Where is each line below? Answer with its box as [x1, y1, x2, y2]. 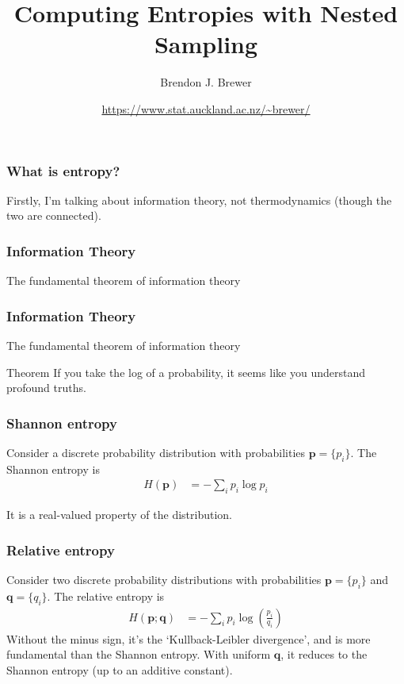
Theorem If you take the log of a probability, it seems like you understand [6, 363, 366, 380]
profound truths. [6, 379, 86, 396]
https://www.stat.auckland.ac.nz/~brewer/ [101, 100, 311, 117]
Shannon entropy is [6, 460, 100, 477]
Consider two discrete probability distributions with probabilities [6, 571, 322, 588]
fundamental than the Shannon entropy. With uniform [6, 646, 271, 663]
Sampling [154, 28, 258, 60]
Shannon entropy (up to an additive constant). [6, 661, 233, 678]
